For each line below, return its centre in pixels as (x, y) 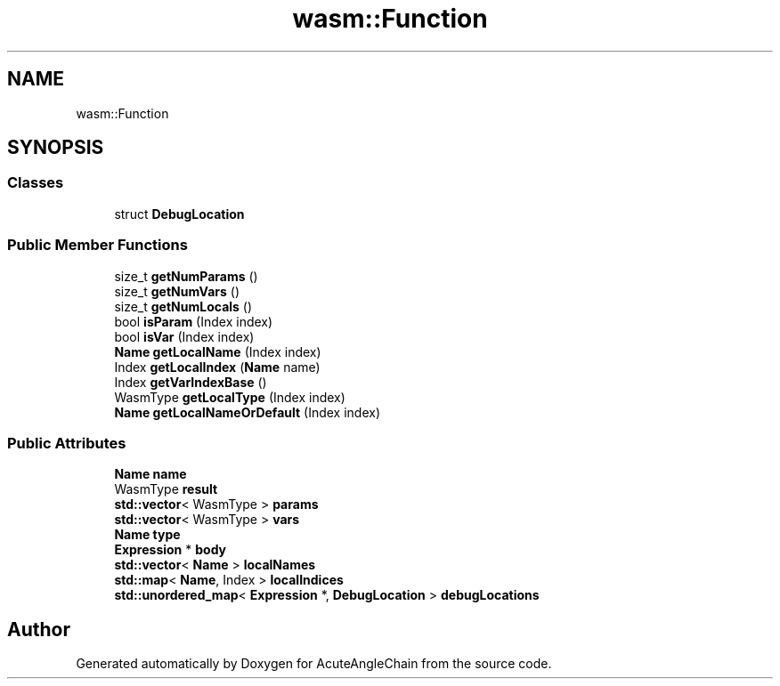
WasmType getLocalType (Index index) (230, 397)
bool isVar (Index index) (184, 336)
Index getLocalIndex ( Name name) (217, 367)
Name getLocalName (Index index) (218, 351)
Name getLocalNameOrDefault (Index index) (248, 412)
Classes (36, 183)
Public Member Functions (97, 245)
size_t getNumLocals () (183, 306)
